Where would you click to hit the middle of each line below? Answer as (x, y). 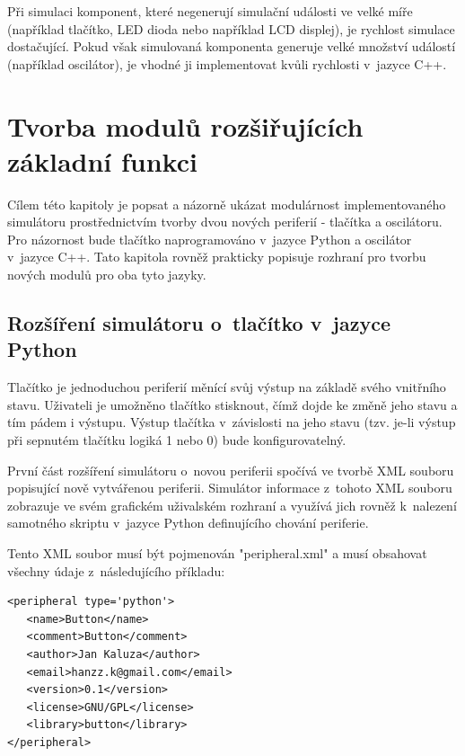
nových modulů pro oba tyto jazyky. (107, 275)
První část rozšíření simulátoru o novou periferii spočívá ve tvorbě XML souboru (231, 470)
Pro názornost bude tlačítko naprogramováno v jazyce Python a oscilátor (210, 239)
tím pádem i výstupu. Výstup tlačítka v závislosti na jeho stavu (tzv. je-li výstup (232, 422)
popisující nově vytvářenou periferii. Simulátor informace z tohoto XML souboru (230, 488)
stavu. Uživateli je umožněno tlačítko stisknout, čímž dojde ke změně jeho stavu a (232, 404)
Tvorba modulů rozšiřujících (185, 125)
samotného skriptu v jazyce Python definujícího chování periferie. (188, 523)
